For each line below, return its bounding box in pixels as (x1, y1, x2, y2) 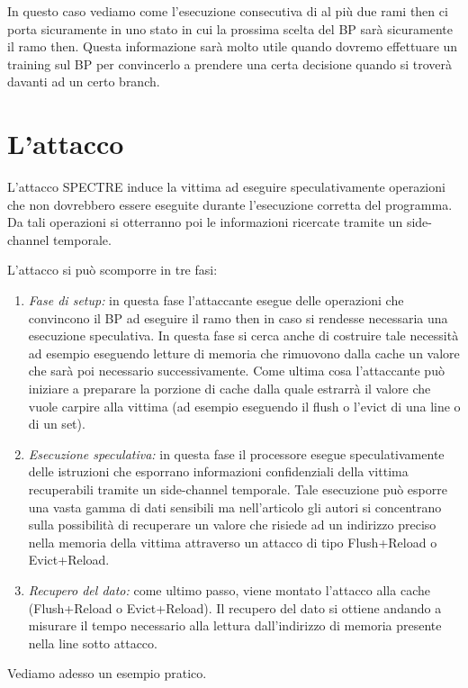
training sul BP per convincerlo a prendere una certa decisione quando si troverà (7, 54, 453, 73)
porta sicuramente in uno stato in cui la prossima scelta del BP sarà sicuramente (7, 19, 453, 38)
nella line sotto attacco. (28, 633, 157, 652)
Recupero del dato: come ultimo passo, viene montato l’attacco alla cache (28, 580, 430, 599)
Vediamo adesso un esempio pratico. (7, 664, 207, 683)
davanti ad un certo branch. (7, 72, 160, 91)
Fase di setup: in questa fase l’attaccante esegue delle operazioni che (28, 291, 404, 310)
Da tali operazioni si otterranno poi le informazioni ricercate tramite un (7, 213, 403, 231)
